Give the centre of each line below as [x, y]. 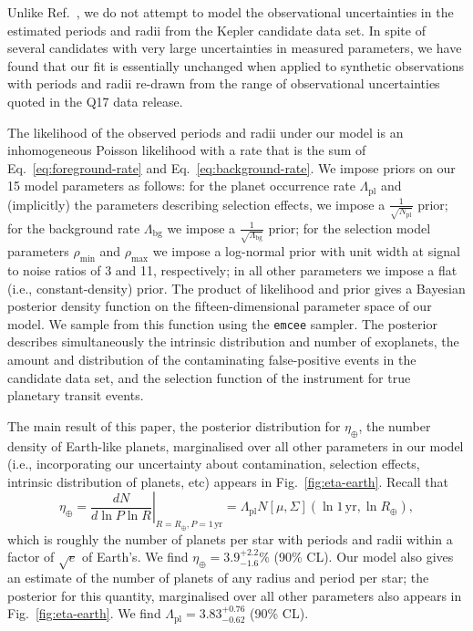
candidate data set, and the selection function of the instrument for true [209, 377]
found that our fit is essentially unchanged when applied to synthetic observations [236, 65]
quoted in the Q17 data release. [95, 101]
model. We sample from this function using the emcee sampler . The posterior [222, 323]
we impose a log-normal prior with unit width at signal [306, 251]
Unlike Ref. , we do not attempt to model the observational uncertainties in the [231, 12]
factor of [31, 557]
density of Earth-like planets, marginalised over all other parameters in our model [236, 445]
